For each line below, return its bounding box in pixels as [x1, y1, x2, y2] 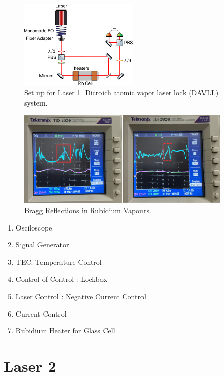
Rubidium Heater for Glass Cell [15, 325, 115, 336]
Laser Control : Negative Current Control [15, 291, 146, 302]
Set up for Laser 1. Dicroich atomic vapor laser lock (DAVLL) [24, 87, 219, 97]
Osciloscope [15, 222, 52, 233]
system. [24, 97, 48, 108]
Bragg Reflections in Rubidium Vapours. [24, 205, 151, 216]
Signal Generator [15, 239, 69, 250]
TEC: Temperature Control [15, 256, 102, 267]
